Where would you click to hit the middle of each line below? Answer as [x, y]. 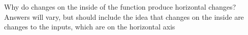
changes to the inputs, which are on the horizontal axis [90, 27]
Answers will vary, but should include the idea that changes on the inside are [124, 16]
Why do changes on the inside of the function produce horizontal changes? [120, 7]
